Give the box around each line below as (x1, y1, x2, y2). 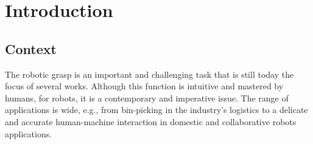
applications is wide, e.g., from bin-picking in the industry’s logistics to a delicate (5, 103, 308, 116)
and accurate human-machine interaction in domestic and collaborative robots (5, 115, 297, 128)
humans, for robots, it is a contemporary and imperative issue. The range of (5, 91, 289, 104)
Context (5, 39, 57, 58)
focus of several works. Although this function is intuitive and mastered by (5, 80, 284, 92)
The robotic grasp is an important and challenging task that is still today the (5, 67, 294, 80)
